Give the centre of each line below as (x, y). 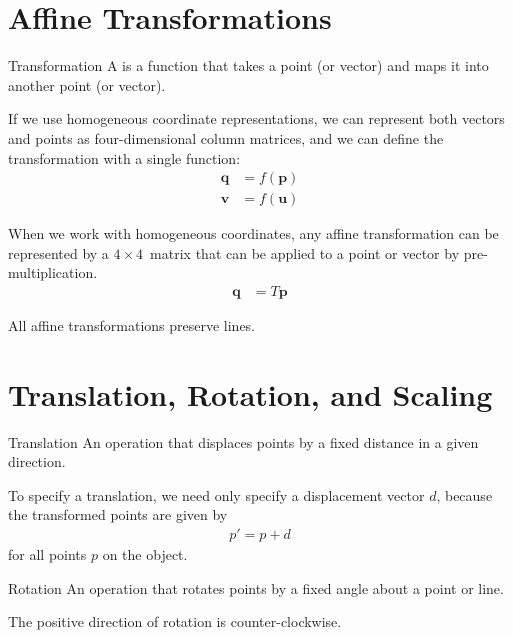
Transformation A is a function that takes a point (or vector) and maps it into (248, 65)
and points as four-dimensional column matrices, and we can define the (226, 137)
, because (464, 494)
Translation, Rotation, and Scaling (250, 393)
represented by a (58, 252)
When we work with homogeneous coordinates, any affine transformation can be (253, 233)
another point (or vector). (87, 84)
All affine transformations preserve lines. (132, 324)
